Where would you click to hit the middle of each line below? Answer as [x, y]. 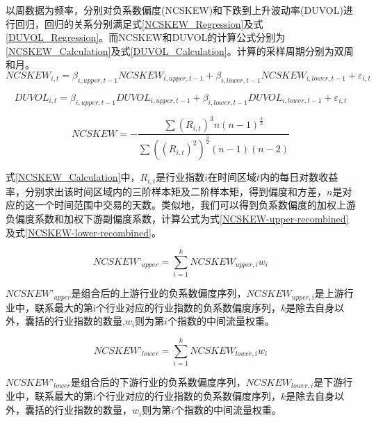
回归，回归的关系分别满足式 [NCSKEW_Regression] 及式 [139, 23]
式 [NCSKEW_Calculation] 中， [73, 177]
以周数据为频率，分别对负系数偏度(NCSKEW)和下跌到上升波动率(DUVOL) [174, 10]
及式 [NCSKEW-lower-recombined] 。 [83, 232]
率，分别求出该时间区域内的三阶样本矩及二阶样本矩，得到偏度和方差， [166, 191]
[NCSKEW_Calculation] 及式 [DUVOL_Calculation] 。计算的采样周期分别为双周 [180, 50]
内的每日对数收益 [299, 177]
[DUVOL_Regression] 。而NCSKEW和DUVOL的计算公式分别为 [146, 37]
